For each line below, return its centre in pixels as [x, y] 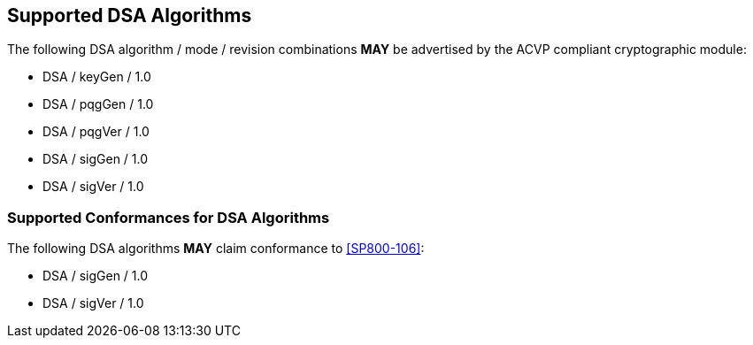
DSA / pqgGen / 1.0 [98, 104]
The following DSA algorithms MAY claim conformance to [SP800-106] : [216, 249]
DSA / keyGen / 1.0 [97, 77]
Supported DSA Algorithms [130, 15]
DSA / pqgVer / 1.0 [96, 132]
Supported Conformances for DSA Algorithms [169, 217]
